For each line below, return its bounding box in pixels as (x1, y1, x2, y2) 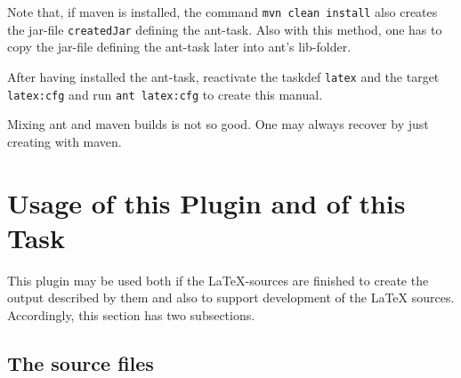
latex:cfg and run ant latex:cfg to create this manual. (7, 84, 323, 103)
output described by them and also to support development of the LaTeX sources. (7, 288, 455, 307)
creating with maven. (7, 132, 122, 150)
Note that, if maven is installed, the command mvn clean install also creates (7, 3, 438, 20)
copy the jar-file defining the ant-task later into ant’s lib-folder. (7, 37, 352, 56)
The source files (7, 349, 154, 376)
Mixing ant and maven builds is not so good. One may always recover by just (7, 115, 429, 133)
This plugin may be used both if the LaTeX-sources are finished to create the (7, 270, 429, 289)
